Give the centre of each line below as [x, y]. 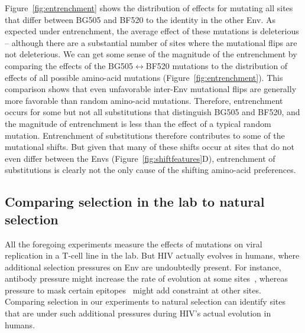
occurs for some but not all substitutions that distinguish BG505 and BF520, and [152, 112]
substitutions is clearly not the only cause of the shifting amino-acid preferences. [150, 170]
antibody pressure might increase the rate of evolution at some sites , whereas [147, 278]
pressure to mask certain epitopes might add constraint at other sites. [133, 290]
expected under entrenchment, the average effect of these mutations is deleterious [152, 31]
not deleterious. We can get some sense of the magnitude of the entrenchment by [151, 54]
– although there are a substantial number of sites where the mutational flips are [151, 42]
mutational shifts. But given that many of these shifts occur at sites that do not [150, 147]
